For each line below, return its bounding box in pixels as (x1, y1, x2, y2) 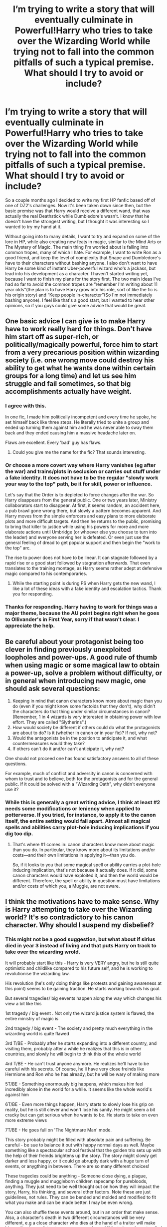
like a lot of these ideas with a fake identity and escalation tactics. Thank (12, 585, 162, 591)
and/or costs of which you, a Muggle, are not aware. (12, 883, 120, 889)
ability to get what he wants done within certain (5, 364, 156, 372)
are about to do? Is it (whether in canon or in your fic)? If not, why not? (12, 730, 158, 736)
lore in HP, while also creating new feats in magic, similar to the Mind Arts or (5, 239, 162, 245)
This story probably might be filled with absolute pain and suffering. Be (5, 1136, 151, 1142)
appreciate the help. (5, 622, 55, 629)
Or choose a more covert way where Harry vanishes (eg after (5, 461, 156, 468)
